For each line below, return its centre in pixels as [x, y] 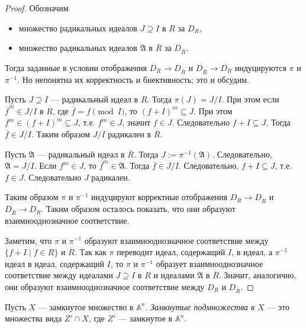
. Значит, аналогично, [257, 275]
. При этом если [250, 99]
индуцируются [260, 67]
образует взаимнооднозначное [210, 263]
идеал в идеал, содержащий [54, 263]
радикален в [130, 134]
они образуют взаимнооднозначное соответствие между [105, 286]
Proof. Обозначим [37, 8]
